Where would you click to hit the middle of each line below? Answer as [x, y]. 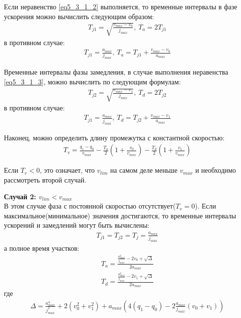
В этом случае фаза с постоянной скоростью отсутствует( [90, 206]
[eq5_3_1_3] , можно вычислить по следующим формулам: [93, 81]
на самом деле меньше [144, 170]
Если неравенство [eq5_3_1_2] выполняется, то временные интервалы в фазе [121, 6]
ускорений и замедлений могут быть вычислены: [77, 225]
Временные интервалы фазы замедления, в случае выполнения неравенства [116, 72]
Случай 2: [20, 196]
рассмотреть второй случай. [45, 179]
